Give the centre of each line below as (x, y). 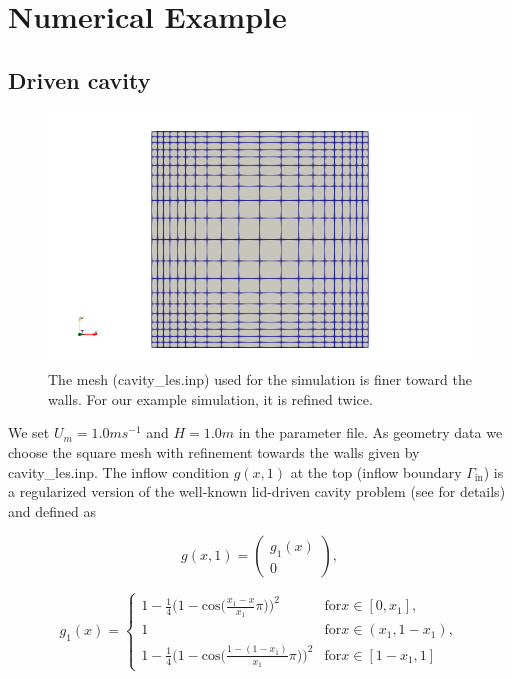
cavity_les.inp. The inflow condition (118, 471)
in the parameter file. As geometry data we (370, 432)
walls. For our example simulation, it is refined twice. (210, 398)
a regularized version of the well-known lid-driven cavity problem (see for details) (257, 491)
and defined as (52, 510)
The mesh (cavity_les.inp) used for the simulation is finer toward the (260, 379)
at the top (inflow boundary (376, 471)
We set (29, 432)
